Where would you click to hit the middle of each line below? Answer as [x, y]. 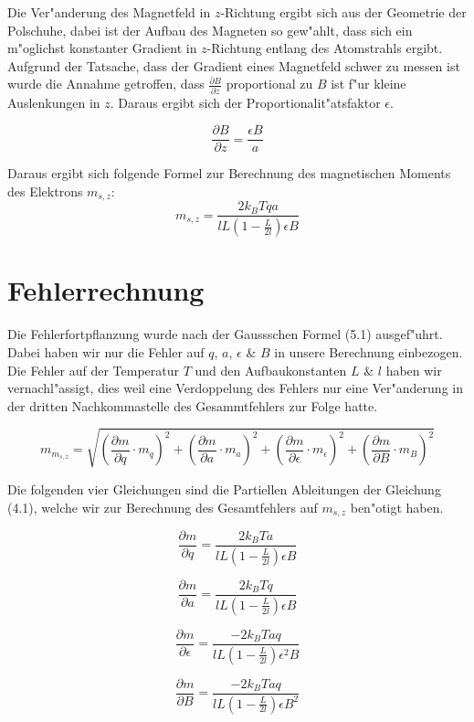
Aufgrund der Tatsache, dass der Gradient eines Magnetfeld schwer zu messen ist [234, 65]
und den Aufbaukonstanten [271, 370]
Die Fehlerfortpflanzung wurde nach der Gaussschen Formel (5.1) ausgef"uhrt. [225, 334]
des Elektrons [45, 191]
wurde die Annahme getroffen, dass [106, 84]
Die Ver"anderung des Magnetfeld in [109, 12]
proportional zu [269, 84]
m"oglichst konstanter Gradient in [102, 48]
